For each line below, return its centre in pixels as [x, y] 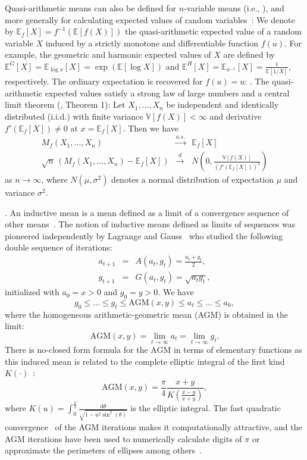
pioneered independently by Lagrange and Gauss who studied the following [144, 235]
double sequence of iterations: [59, 247]
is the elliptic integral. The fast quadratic [206, 408]
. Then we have [151, 128]
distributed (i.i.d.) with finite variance [74, 116]
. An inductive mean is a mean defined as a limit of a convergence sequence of [147, 212]
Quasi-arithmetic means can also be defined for [91, 8]
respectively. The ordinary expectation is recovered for [104, 81]
